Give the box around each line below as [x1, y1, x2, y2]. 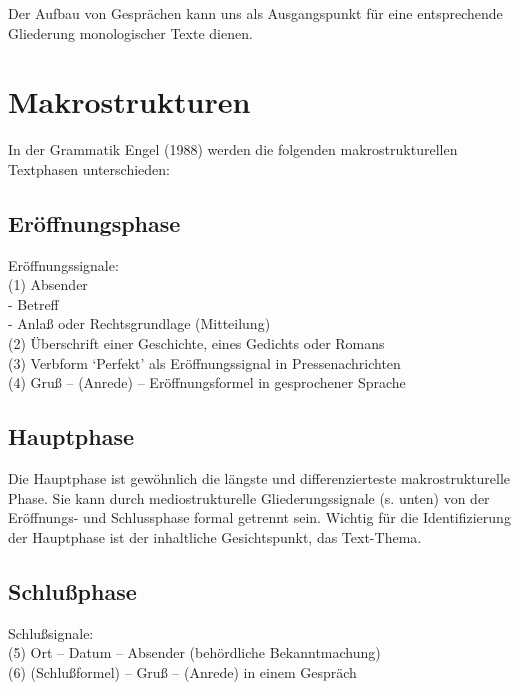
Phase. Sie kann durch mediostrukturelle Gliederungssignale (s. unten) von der [8, 487, 490, 508]
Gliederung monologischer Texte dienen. [8, 22, 253, 43]
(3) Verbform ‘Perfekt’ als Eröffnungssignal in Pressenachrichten [8, 352, 401, 373]
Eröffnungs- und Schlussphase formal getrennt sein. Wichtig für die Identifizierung [8, 507, 511, 528]
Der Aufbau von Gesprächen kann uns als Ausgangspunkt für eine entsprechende [8, 3, 503, 23]
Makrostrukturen [8, 81, 251, 122]
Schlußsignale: [8, 622, 94, 643]
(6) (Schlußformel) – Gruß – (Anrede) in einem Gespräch [8, 661, 357, 682]
